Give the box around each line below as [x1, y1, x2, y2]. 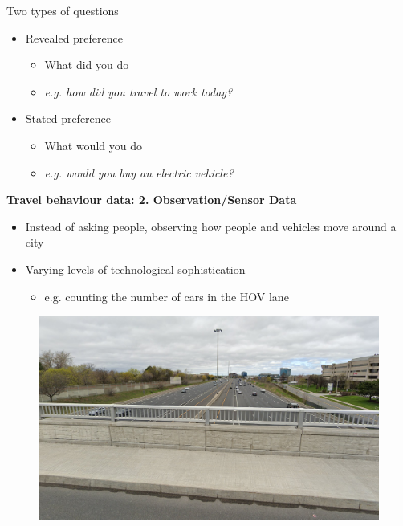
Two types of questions [6, 2, 119, 18]
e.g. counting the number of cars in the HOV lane [44, 287, 289, 304]
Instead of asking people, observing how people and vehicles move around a [25, 218, 397, 234]
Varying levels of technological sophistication [25, 260, 246, 277]
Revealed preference [25, 29, 123, 46]
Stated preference [25, 110, 112, 127]
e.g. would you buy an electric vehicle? [44, 164, 234, 181]
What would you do [44, 137, 142, 153]
